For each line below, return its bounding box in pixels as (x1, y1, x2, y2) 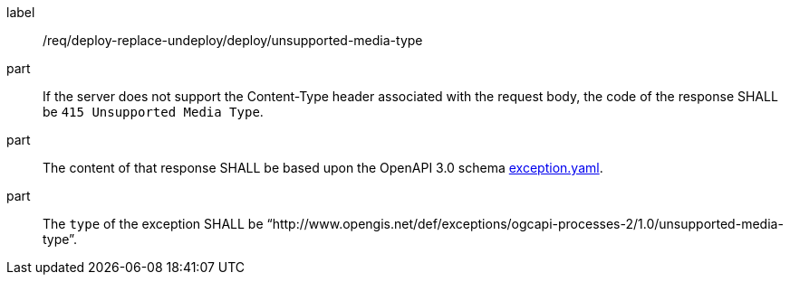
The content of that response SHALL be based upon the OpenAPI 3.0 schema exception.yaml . (43, 160, 603, 175)
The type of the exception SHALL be (43, 216, 264, 231)
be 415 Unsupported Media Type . (43, 104, 264, 119)
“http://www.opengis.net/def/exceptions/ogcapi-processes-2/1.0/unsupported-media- (266, 216, 784, 231)
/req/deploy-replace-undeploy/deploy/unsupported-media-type (43, 33, 423, 48)
